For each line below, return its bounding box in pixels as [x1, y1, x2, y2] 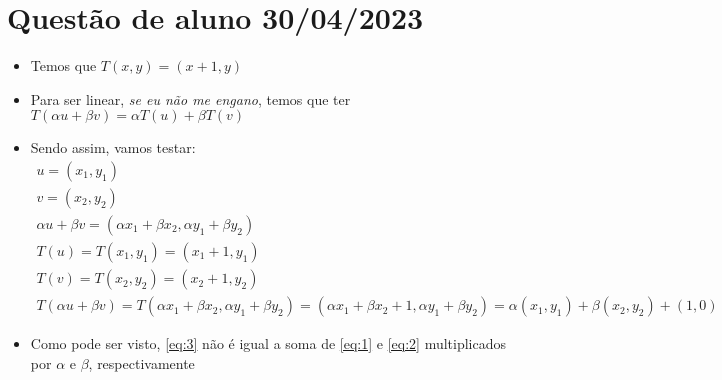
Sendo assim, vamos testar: [30, 137, 196, 158]
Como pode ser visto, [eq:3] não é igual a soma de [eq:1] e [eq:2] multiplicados [30, 333, 506, 354]
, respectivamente [88, 352, 195, 373]
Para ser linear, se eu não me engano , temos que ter [30, 88, 351, 109]
